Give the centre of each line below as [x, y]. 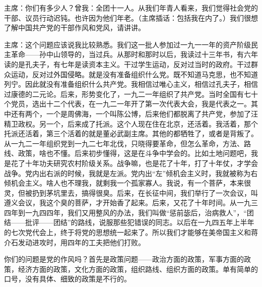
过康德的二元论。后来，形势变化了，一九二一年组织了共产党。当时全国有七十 [131, 94]
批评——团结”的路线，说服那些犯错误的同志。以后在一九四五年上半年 [140, 222]
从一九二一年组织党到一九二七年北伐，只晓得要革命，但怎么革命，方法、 [124, 143]
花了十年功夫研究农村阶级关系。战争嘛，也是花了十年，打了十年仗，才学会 [134, 163]
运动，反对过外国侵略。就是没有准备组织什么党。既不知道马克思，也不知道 [134, 74]
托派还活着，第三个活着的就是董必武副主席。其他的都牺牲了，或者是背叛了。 [131, 133]
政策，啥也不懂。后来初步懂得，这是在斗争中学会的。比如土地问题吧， [134, 153]
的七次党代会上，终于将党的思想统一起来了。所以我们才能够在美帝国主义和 [127, 232]
